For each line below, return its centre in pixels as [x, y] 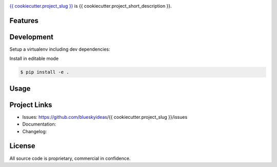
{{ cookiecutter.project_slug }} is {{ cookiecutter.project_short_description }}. [91, 6]
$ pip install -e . [45, 72]
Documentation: [39, 124]
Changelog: [35, 131]
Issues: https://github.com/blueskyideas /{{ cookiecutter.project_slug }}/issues [105, 117]
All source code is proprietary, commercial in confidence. [70, 158]
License [22, 146]
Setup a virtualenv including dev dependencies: [60, 49]
